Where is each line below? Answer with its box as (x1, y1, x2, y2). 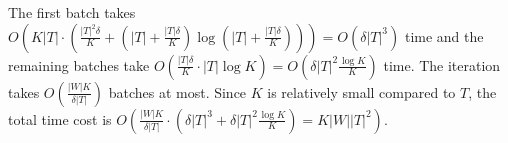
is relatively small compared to (267, 81, 456, 102)
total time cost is (8, 108, 112, 129)
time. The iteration (383, 54, 501, 75)
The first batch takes (8, 2, 136, 22)
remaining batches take (8, 54, 150, 75)
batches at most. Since (108, 81, 247, 102)
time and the (404, 25, 484, 46)
